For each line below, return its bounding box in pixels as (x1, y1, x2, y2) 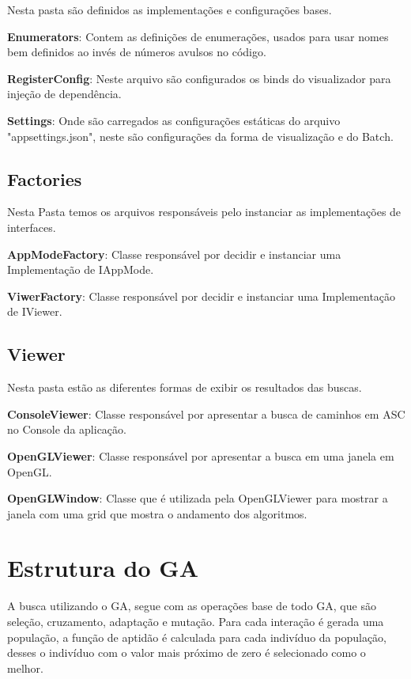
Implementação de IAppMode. (7, 261, 154, 278)
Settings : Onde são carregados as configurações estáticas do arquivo (7, 112, 341, 128)
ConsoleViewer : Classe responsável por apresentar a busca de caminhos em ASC (7, 405, 405, 422)
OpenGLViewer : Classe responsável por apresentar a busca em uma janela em (7, 447, 394, 464)
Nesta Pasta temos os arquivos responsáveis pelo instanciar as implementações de (7, 203, 402, 220)
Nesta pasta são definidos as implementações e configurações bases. (7, 2, 332, 17)
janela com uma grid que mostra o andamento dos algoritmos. (7, 505, 307, 522)
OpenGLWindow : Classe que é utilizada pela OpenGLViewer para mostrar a (7, 490, 388, 506)
